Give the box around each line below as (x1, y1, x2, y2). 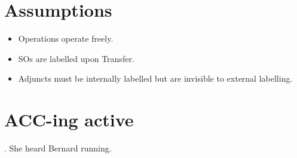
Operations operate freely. (18, 32, 114, 45)
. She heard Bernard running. (4, 142, 112, 154)
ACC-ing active (4, 107, 134, 132)
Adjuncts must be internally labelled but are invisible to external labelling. (18, 72, 293, 85)
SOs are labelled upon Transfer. (18, 52, 134, 64)
